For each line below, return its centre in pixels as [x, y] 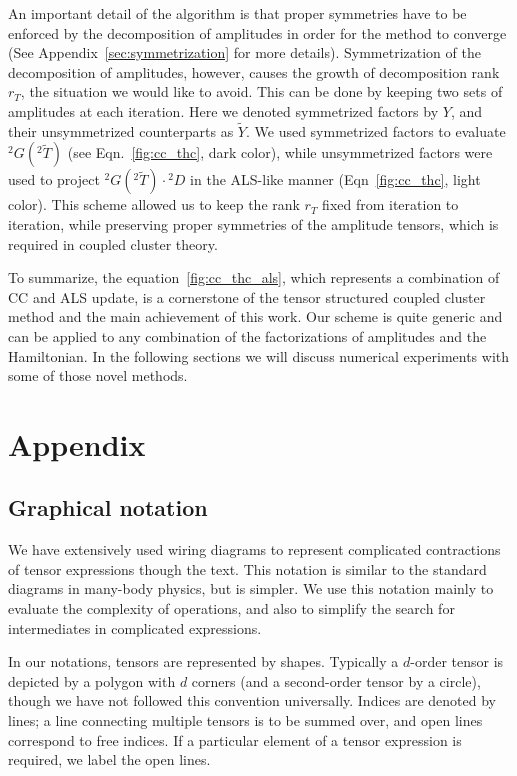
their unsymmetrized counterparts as [121, 130]
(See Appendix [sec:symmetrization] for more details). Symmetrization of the [244, 52]
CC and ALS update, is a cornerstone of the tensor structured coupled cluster [247, 296]
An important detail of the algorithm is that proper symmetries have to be [237, 13]
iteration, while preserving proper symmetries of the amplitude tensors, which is [253, 223]
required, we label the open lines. [109, 759]
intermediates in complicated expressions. [135, 627]
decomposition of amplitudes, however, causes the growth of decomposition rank [254, 71]
